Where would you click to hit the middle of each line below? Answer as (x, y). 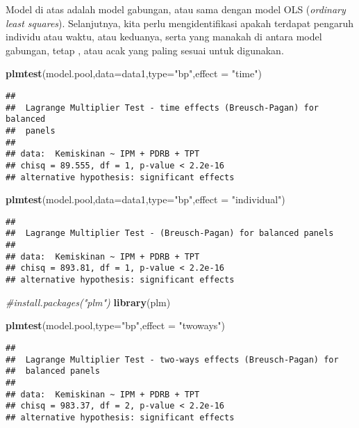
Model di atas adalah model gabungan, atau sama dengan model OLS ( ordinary (176, 9)
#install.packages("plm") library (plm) (88, 302)
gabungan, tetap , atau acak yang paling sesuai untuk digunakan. (145, 50)
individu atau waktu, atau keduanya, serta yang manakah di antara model (164, 37)
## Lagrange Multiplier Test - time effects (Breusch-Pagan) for (162, 108)
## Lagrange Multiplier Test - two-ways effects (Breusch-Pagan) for (172, 359)
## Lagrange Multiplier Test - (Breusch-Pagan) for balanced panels (170, 233)
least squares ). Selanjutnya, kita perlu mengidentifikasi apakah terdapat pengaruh (180, 23)
